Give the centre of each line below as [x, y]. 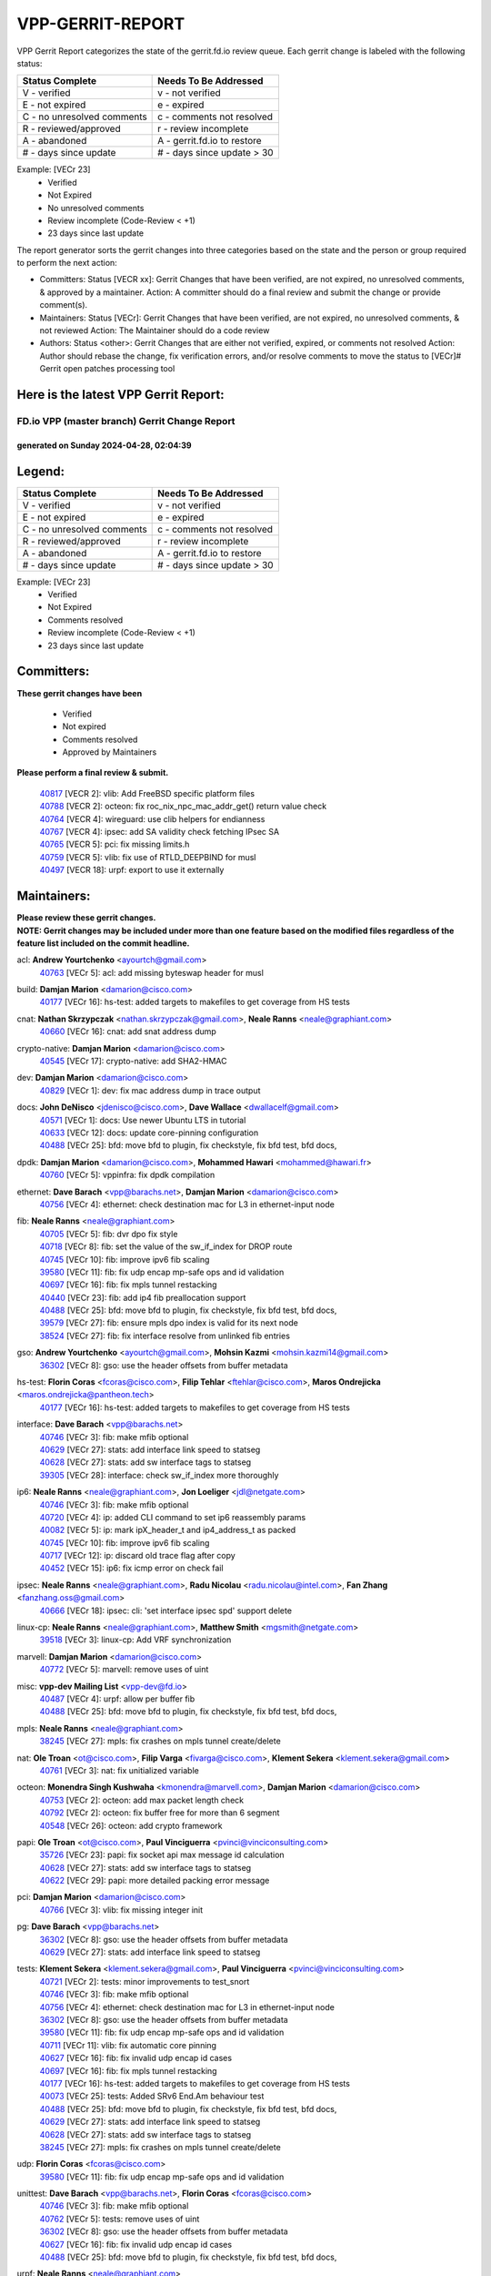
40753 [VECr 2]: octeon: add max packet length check [142, 1800]
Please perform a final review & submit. [93, 773]
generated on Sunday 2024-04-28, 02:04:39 [104, 445]
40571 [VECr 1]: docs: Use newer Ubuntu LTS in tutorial [143, 1120]
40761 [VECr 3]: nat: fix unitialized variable [119, 1770]
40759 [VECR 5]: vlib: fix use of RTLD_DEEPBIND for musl [148, 857]
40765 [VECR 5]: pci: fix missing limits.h [115, 844]
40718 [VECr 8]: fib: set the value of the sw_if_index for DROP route [166, 1246]
